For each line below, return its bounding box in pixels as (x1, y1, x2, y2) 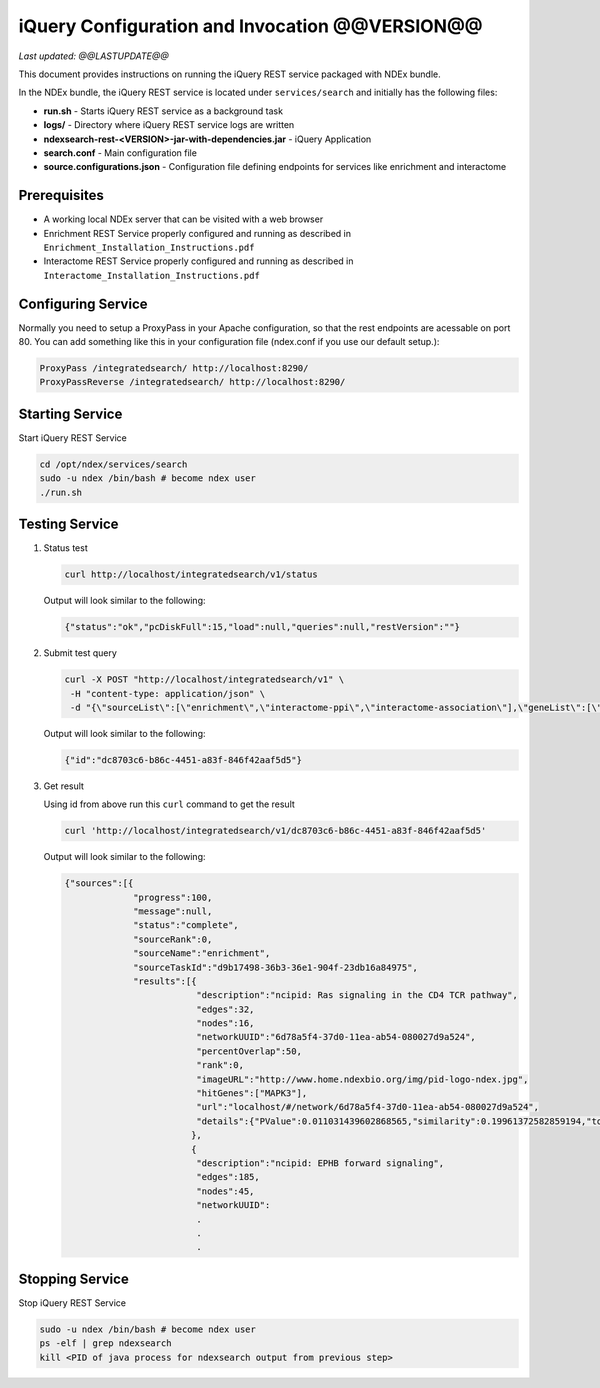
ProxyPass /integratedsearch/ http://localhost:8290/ (39, 363, 309, 374)
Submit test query (43, 647, 117, 659)
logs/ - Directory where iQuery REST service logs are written (43, 119, 295, 131)
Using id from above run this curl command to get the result (43, 798, 295, 810)
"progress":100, (133, 891, 213, 903)
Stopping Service (18, 1270, 129, 1287)
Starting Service (18, 405, 123, 422)
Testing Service (18, 516, 119, 533)
